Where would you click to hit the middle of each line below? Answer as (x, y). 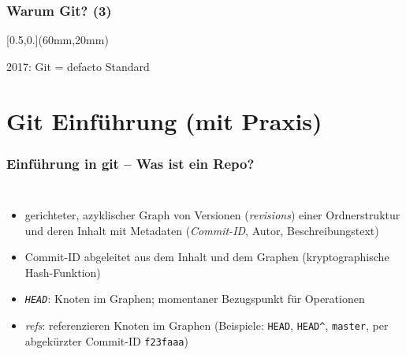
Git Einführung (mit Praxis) (164, 120)
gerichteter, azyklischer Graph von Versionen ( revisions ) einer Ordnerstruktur (212, 215)
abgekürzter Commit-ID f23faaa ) (106, 340)
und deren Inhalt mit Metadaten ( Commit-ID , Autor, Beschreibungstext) (202, 230)
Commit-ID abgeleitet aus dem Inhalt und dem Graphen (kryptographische (207, 257)
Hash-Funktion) (63, 272)
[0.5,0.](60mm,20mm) (58, 40)
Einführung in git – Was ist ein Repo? (130, 163)
